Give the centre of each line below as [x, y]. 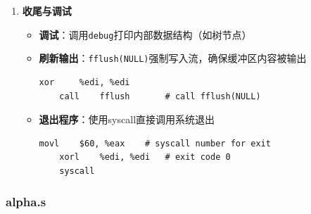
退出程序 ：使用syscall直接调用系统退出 [127, 119]
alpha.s [26, 202]
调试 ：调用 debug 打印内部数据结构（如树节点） [145, 34]
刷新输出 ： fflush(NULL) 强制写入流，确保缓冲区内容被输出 [173, 58]
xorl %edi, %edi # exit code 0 [145, 157]
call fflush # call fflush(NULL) [160, 96]
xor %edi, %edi [84, 82]
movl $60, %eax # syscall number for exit [155, 143]
